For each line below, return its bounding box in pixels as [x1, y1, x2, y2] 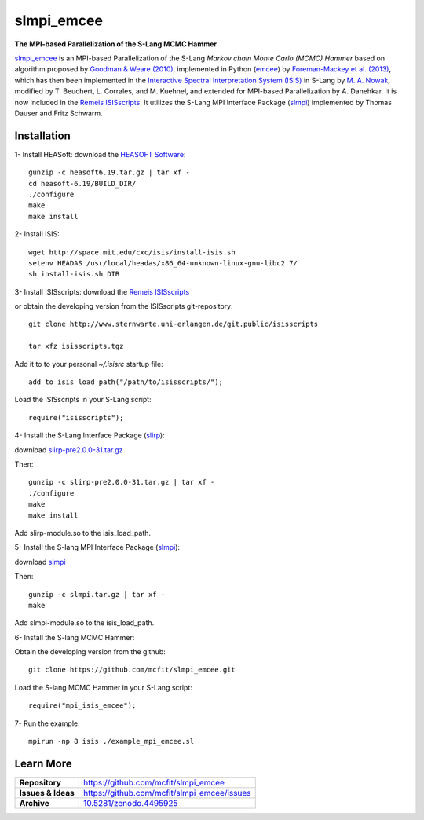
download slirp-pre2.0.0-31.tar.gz [14, 445, 123, 455]
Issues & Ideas [19, 787, 75, 798]
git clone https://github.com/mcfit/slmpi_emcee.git [28, 665, 236, 675]
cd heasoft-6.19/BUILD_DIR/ [28, 179, 137, 188]
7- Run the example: [14, 719, 80, 728]
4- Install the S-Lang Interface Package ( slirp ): [14, 430, 165, 440]
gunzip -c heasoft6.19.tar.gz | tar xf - [28, 168, 190, 177]
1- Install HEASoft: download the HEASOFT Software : [14, 149, 186, 159]
